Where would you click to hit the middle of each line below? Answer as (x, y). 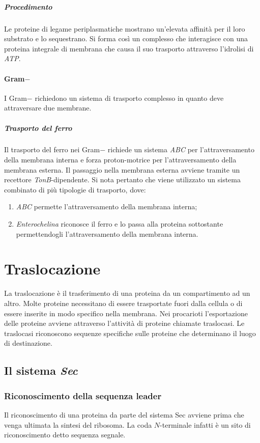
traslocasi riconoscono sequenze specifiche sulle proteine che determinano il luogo (130, 333)
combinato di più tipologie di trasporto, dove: (75, 189)
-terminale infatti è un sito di (205, 424)
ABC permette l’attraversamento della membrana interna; (107, 206)
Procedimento (28, 6)
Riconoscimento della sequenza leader (83, 395)
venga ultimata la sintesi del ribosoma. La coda (78, 424)
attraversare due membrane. (48, 108)
